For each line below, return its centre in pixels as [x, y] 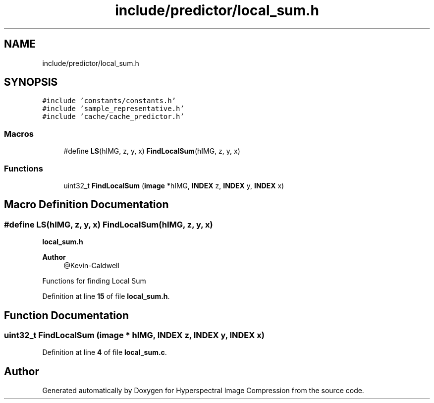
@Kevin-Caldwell [91, 266]
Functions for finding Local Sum [94, 281]
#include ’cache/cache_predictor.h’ [113, 117]
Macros [19, 134]
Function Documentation [66, 315]
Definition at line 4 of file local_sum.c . [105, 352]
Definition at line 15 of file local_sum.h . [106, 296]
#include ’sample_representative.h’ [113, 109]
